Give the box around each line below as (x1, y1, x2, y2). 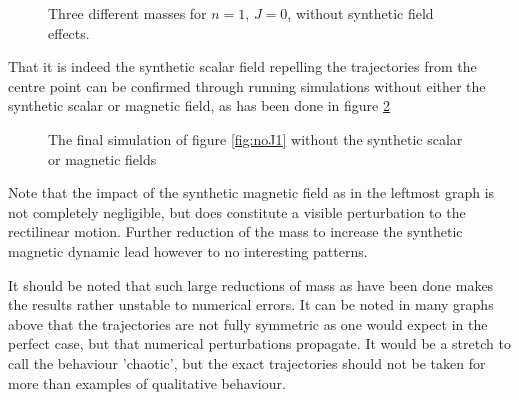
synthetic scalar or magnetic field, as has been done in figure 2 (8, 95, 390, 116)
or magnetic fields (48, 148, 157, 169)
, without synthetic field (287, 3, 434, 23)
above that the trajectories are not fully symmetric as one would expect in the (8, 313, 488, 334)
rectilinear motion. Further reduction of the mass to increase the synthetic (8, 221, 463, 242)
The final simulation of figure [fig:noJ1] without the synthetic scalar (48, 128, 463, 149)
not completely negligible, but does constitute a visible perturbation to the (8, 201, 466, 222)
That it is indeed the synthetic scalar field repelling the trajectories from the (8, 56, 477, 77)
